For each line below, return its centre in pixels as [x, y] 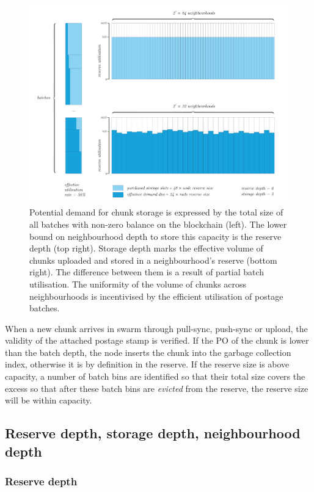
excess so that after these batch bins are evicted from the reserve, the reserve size [157, 388]
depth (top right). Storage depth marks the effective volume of [146, 248]
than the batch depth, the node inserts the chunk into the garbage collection [148, 352]
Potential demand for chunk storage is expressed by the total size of [156, 212]
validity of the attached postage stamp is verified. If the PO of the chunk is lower [157, 340]
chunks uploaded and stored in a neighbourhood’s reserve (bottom [153, 260]
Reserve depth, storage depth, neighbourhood [153, 433]
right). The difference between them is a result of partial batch [147, 272]
